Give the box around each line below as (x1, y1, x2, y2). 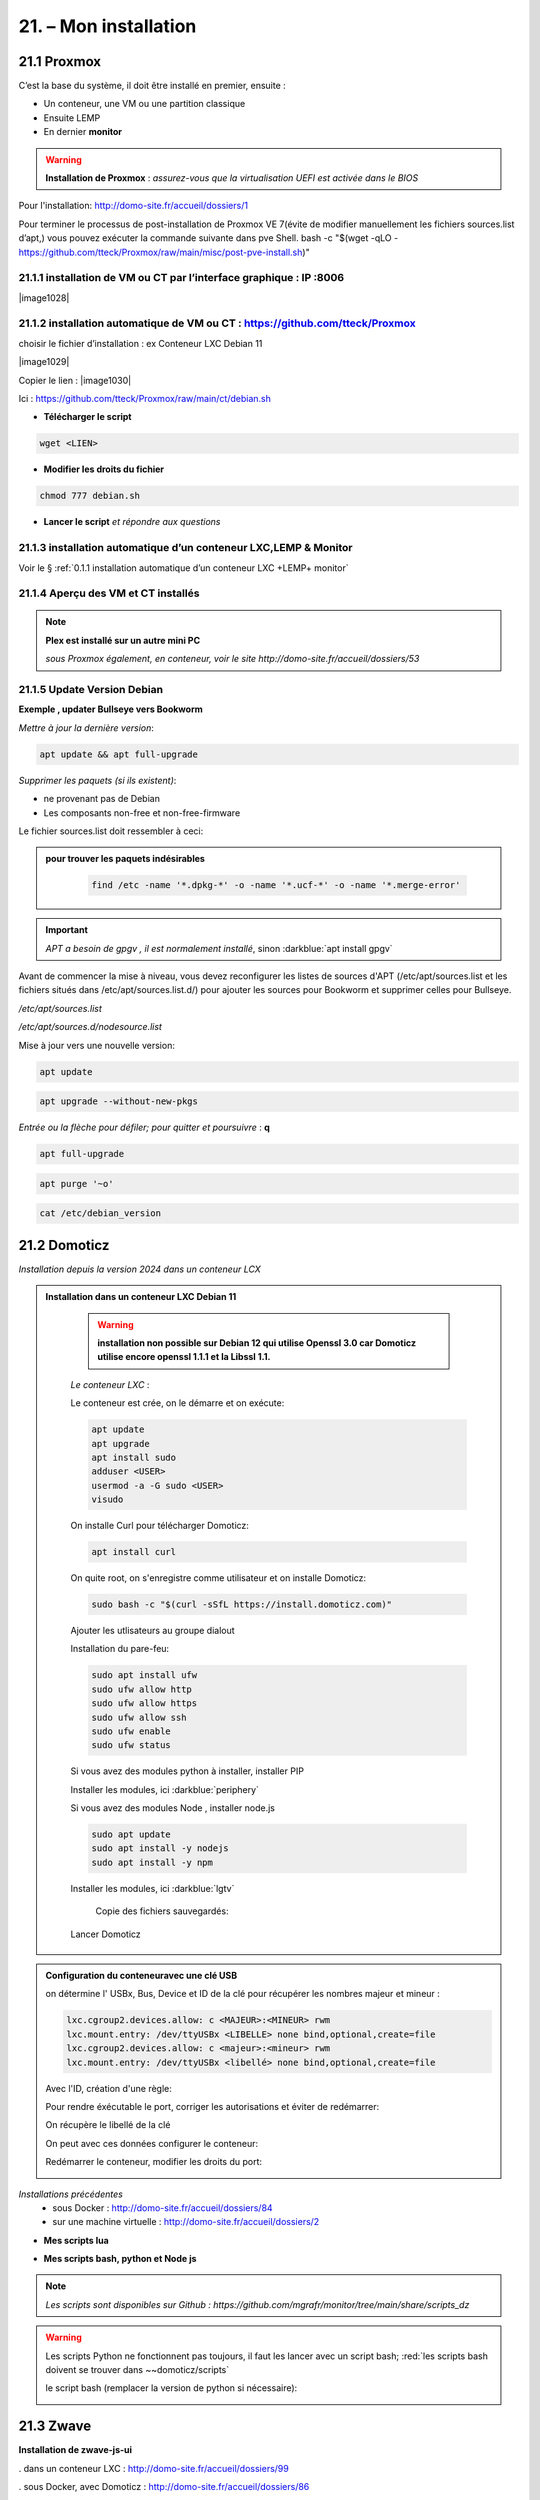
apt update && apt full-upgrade (39, 748, 199, 760)
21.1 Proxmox (18, 53, 102, 70)
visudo (91, 1494, 124, 1505)
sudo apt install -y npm (91, 1856, 214, 1868)
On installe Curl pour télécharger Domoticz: (70, 1520, 250, 1532)
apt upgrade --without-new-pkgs (39, 1096, 199, 1107)
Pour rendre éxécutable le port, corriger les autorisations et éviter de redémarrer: (45, 2100, 380, 2112)
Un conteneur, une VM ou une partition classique (43, 98, 246, 110)
